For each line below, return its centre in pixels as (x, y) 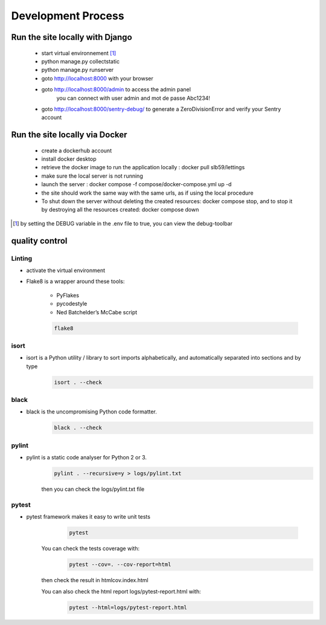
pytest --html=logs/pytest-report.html (128, 607)
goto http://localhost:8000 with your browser (97, 78)
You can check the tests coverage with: (91, 549)
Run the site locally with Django (72, 37)
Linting (22, 258)
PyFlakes (68, 295)
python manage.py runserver (78, 70)
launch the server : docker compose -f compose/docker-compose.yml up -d (136, 184)
